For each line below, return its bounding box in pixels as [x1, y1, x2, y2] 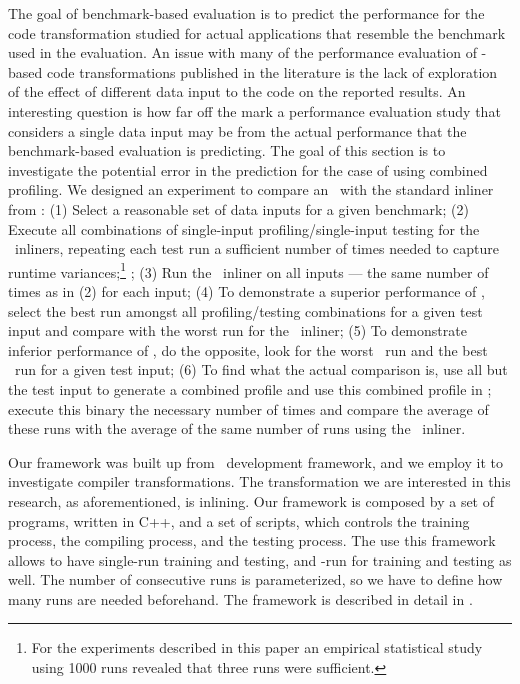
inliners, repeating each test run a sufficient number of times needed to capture [14, 238, 499, 259]
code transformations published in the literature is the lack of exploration [46, 61, 498, 82]
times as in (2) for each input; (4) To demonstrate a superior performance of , [8, 280, 485, 301]
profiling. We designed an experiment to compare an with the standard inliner [8, 179, 494, 200]
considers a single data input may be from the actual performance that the [8, 120, 467, 141]
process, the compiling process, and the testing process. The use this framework [8, 530, 496, 551]
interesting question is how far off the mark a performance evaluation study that [8, 100, 501, 121]
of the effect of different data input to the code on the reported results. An [8, 81, 466, 102]
